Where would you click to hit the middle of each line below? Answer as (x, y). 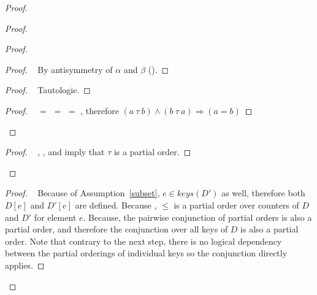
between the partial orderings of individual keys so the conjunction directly (146, 253)
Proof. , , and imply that (55, 152)
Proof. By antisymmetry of (59, 69)
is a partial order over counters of (236, 205)
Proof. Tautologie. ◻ (48, 90)
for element (55, 217)
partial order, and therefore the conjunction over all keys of (116, 229)
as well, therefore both (263, 193)
